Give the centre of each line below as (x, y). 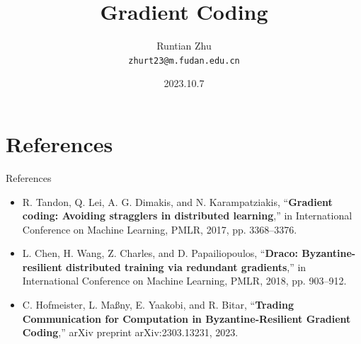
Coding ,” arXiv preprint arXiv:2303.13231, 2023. (130, 332)
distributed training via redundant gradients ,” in (186, 266)
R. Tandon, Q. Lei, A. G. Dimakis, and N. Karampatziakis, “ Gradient (177, 201)
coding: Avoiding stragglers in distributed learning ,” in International (187, 216)
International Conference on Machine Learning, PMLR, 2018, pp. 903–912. (184, 281)
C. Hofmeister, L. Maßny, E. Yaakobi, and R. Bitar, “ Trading (158, 305)
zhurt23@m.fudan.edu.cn (184, 61)
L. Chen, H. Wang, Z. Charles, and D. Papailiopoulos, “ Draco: (160, 253)
